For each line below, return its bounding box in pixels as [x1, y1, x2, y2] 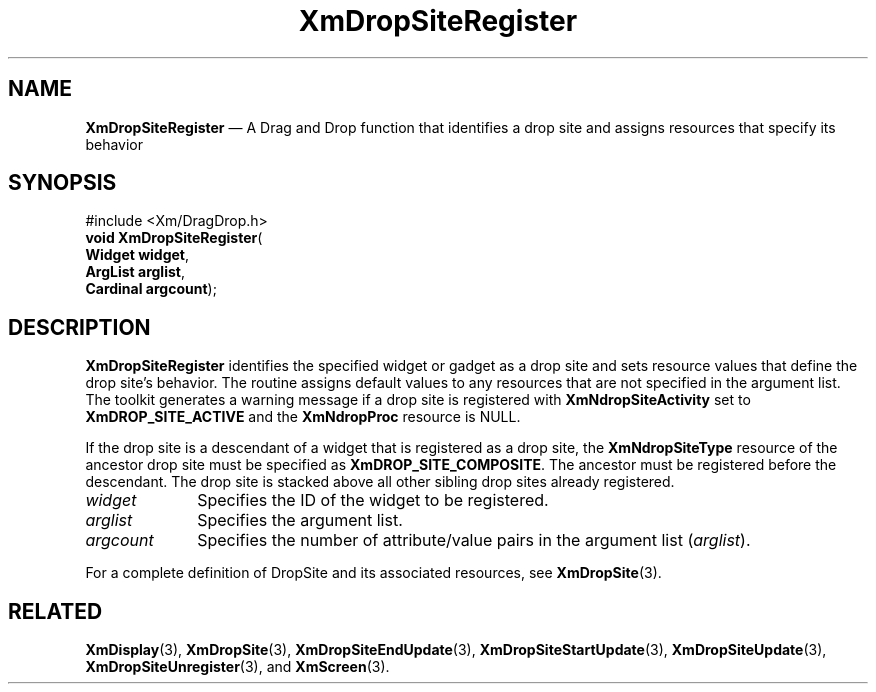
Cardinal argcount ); [85, 280, 217, 298]
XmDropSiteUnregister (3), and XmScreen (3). [85, 658, 390, 676]
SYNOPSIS [8, 170, 117, 196]
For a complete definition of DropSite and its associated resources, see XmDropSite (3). [85, 564, 662, 582]
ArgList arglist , [85, 263, 185, 281]
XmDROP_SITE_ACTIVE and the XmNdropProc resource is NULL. [85, 408, 521, 426]
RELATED [8, 598, 103, 624]
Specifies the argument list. [197, 510, 403, 531]
